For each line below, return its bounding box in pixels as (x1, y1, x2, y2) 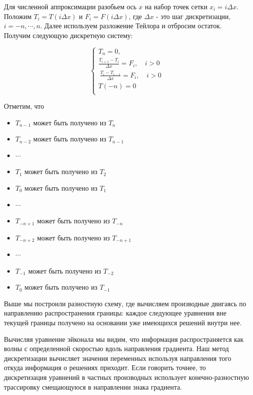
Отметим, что (4, 101, 44, 111)
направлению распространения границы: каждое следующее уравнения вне (4, 308, 227, 318)
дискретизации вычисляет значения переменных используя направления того (4, 353, 232, 363)
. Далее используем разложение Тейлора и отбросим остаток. (40, 20, 222, 31)
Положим (4, 11, 32, 21)
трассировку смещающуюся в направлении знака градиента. (4, 381, 182, 392)
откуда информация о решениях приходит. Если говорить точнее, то (4, 362, 206, 373)
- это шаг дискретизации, (156, 11, 231, 21)
